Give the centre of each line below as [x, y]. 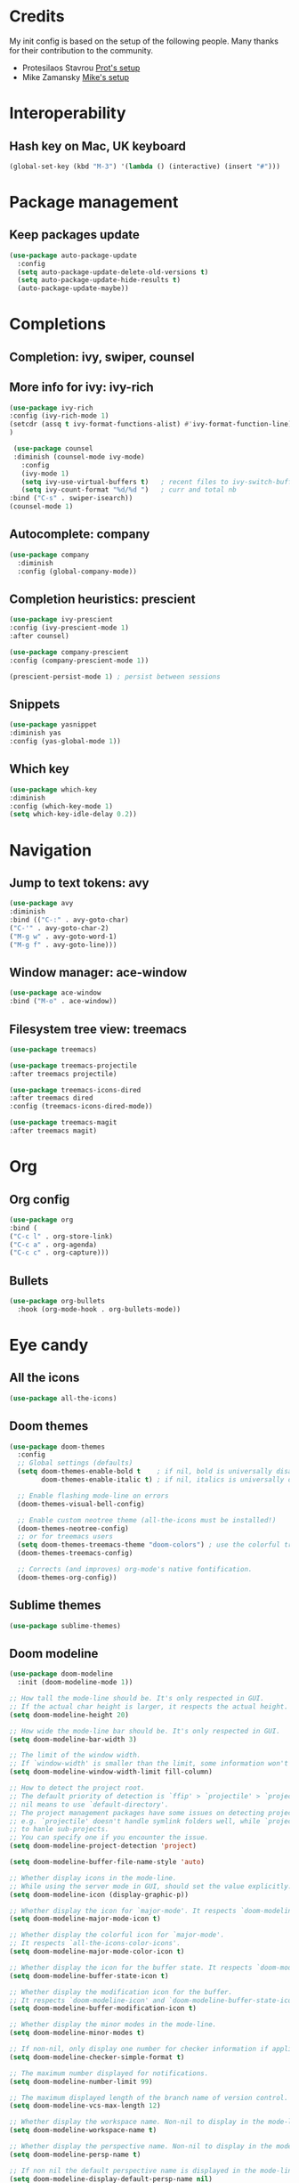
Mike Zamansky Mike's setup [76, 77]
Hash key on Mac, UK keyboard [98, 146]
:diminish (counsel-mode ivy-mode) [79, 457]
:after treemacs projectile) [63, 1074]
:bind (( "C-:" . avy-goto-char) [69, 920]
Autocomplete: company [80, 535]
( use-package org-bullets [57, 1302]
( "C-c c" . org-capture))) [59, 1253]
